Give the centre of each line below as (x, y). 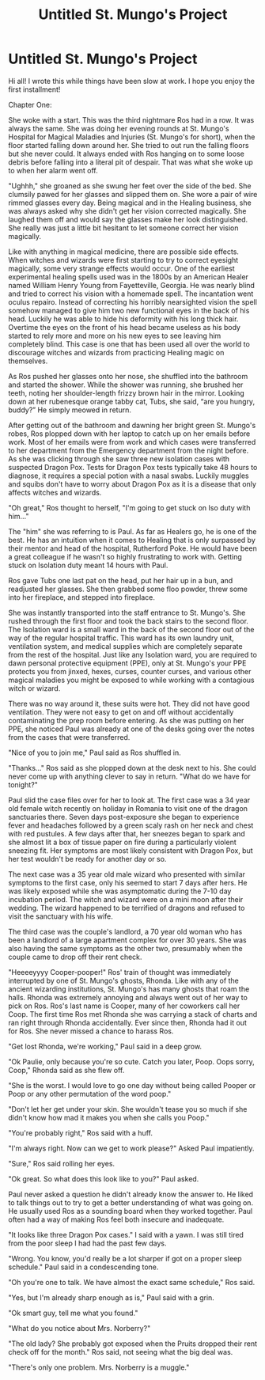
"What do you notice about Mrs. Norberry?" (79, 1328)
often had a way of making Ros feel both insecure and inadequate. (116, 1219)
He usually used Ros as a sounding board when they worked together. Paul (131, 1211)
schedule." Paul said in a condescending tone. (83, 1267)
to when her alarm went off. (53, 170)
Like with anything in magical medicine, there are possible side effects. (124, 252)
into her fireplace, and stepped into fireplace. (82, 597)
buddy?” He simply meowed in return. (70, 410)
